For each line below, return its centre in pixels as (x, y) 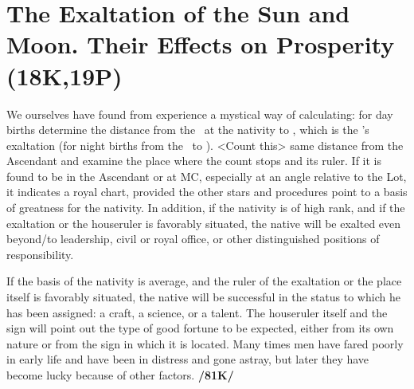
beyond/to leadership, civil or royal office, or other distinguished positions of (193, 239)
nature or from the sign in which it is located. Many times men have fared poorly (205, 343)
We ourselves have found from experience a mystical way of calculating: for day (200, 114)
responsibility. (40, 254)
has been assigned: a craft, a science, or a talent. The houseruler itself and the (197, 312)
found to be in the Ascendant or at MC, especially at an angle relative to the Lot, (207, 176)
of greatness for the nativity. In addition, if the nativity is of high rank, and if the (206, 208)
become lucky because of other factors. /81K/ (120, 375)
